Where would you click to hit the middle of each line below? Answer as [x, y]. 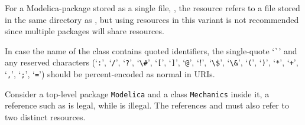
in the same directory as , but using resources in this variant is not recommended [152, 19]
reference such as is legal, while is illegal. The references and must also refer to [147, 105]
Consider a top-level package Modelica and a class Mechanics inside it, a [137, 93]
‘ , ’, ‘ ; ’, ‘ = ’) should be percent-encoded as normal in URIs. [110, 74]
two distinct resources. [45, 117]
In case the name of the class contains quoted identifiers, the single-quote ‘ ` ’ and [151, 50]
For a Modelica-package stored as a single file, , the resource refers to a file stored [152, 8]
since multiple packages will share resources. [85, 31]
